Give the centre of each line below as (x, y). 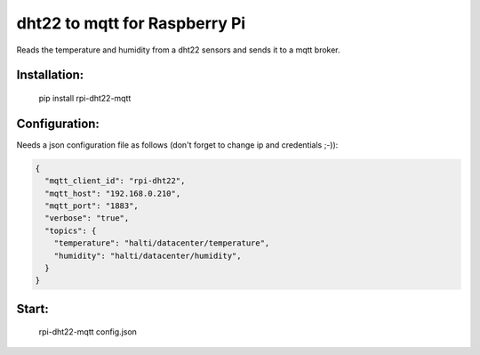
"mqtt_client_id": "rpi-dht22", (115, 181)
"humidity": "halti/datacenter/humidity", (148, 255)
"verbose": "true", (87, 218)
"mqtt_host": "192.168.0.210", (113, 193)
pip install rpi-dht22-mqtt (85, 98)
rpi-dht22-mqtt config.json (88, 332)
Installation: (50, 75)
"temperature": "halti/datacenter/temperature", (162, 243)
